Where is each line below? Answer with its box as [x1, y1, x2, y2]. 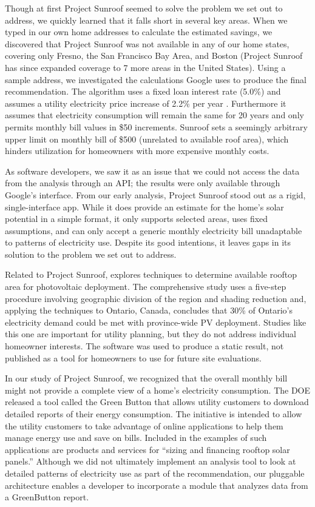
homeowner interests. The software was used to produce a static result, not [5, 340, 284, 352]
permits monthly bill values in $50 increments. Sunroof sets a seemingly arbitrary [5, 120, 308, 133]
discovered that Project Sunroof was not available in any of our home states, [5, 37, 290, 50]
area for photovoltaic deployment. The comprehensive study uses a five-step [5, 280, 286, 293]
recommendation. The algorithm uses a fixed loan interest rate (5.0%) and [5, 85, 281, 98]
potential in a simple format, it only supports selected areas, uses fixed [5, 212, 268, 225]
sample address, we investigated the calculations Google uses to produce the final [5, 73, 307, 86]
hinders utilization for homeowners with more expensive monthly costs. [5, 144, 269, 157]
